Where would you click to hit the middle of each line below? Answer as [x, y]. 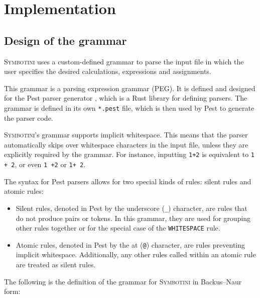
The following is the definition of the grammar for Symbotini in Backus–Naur [123, 281]
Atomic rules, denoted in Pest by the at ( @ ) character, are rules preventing [130, 244]
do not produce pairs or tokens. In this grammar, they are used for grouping [133, 218]
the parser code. [29, 118]
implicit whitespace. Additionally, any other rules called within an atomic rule [136, 254]
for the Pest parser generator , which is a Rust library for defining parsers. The [126, 98]
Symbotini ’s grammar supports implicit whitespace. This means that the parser [126, 135]
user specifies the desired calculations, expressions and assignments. [108, 71]
